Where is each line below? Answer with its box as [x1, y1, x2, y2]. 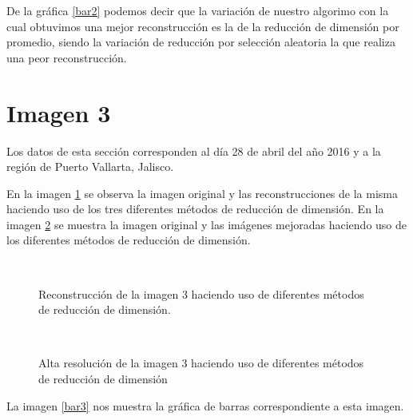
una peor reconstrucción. [6, 49, 127, 65]
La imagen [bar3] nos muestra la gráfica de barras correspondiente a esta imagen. [6, 397, 404, 414]
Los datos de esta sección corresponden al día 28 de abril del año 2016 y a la [6, 142, 381, 159]
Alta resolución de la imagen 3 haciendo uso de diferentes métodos [38, 355, 364, 371]
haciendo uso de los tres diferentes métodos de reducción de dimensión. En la [6, 200, 384, 217]
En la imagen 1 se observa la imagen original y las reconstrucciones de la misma [6, 184, 398, 201]
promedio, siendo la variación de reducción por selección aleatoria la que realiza [6, 34, 395, 50]
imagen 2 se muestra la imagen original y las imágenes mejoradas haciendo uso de [6, 216, 407, 232]
